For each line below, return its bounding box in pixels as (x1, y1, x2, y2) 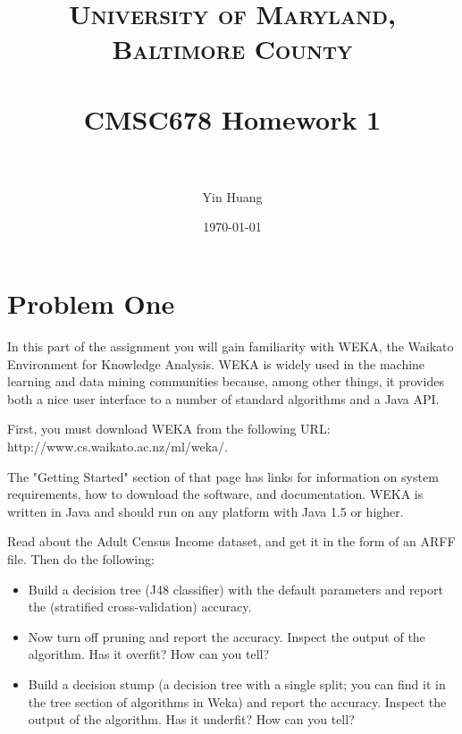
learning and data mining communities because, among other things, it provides (7, 372, 444, 391)
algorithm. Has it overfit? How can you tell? (28, 645, 270, 663)
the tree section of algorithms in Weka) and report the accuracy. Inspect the (28, 692, 447, 711)
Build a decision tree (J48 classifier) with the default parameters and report (28, 579, 443, 598)
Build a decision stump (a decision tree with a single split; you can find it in (28, 674, 446, 693)
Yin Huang (202, 187, 263, 206)
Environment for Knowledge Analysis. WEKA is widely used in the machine (7, 354, 425, 373)
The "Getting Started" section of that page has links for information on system (7, 467, 439, 485)
